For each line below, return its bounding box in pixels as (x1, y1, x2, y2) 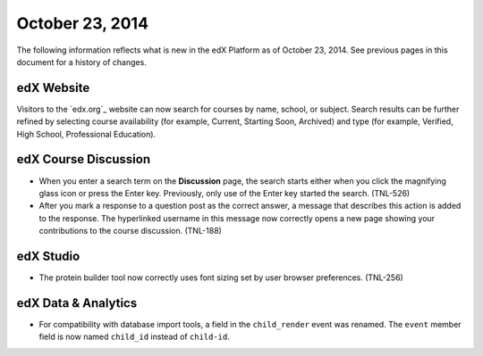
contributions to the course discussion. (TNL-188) (38, 226, 223, 236)
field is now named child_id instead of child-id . (38, 331, 230, 343)
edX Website (16, 80, 90, 95)
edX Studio (16, 248, 80, 263)
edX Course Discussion (16, 152, 151, 167)
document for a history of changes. (16, 56, 147, 67)
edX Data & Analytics (16, 295, 138, 310)
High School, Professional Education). (16, 128, 157, 139)
